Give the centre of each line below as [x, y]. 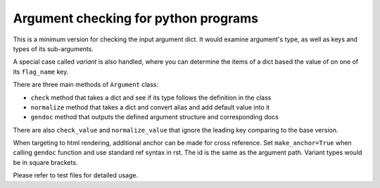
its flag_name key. [41, 72]
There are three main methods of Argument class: [86, 85]
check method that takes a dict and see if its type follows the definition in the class [151, 98]
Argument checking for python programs [135, 18]
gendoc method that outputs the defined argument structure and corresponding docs [154, 117]
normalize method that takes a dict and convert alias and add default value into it [150, 107]
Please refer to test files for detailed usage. [76, 175]
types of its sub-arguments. [53, 48]
